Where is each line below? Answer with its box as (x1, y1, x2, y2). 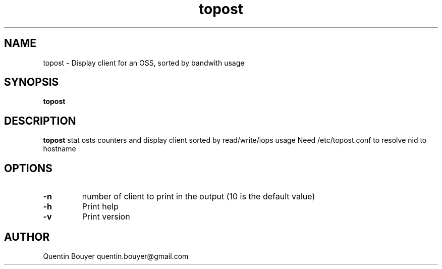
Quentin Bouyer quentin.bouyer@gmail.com (43, 251, 189, 260)
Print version (82, 211, 130, 222)
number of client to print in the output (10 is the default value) (82, 191, 315, 202)
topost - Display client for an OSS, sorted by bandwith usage (43, 58, 245, 67)
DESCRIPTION (4, 114, 76, 127)
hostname (43, 144, 76, 153)
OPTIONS (4, 162, 52, 175)
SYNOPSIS (4, 76, 59, 89)
